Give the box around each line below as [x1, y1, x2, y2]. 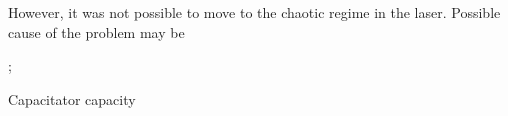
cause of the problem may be [8, 21, 185, 42]
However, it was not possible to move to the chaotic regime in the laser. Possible [8, 2, 501, 22]
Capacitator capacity [8, 88, 136, 109]
